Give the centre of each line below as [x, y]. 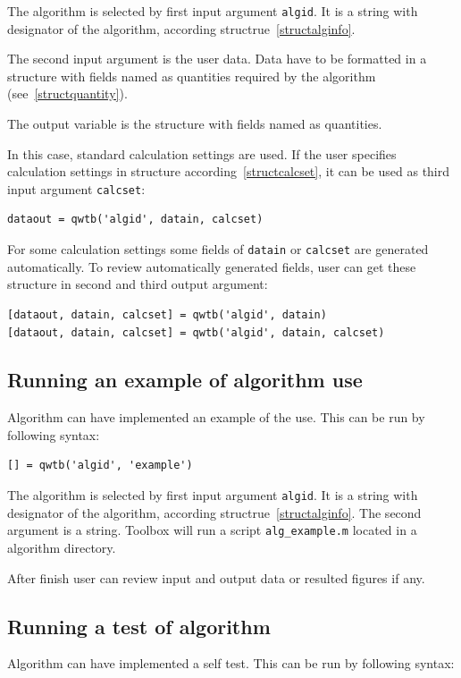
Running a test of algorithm [139, 626]
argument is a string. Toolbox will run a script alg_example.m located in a [212, 530]
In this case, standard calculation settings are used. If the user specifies [202, 153]
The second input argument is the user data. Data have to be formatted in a [217, 59]
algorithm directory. [62, 547]
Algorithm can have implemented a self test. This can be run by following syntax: [231, 663]
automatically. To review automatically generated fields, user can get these [212, 266]
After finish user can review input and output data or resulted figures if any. [216, 577]
